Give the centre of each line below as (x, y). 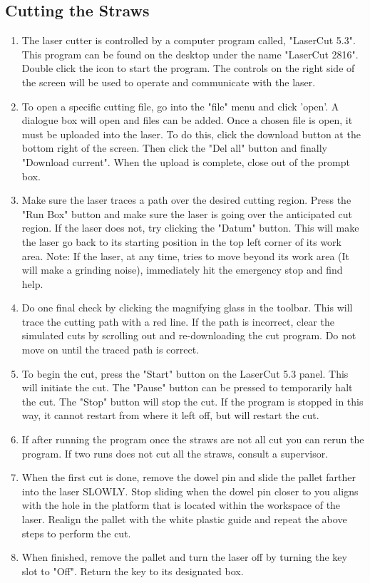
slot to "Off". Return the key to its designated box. (133, 571)
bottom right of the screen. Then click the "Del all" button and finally (174, 148)
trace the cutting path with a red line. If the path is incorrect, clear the (178, 321)
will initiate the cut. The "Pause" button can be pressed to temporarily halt (187, 387)
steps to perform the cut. (76, 533)
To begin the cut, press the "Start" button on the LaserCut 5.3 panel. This (185, 373)
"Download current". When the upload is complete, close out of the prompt (186, 161)
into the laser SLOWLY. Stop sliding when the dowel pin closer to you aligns (190, 491)
